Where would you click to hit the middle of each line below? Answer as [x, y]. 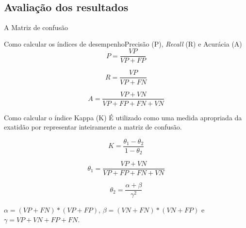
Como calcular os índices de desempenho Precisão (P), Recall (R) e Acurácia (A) [123, 43]
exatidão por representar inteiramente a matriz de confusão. [93, 127]
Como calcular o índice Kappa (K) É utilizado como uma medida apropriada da [123, 117]
